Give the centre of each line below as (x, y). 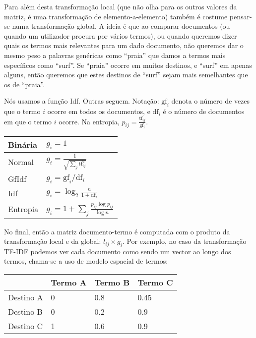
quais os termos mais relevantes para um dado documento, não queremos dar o (124, 45)
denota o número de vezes (211, 101)
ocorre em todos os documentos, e (99, 111)
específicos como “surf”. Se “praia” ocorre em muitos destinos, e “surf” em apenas (128, 65)
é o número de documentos (204, 111)
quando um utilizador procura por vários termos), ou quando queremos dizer (121, 35)
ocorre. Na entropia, (89, 121)
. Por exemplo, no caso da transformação (184, 241)
